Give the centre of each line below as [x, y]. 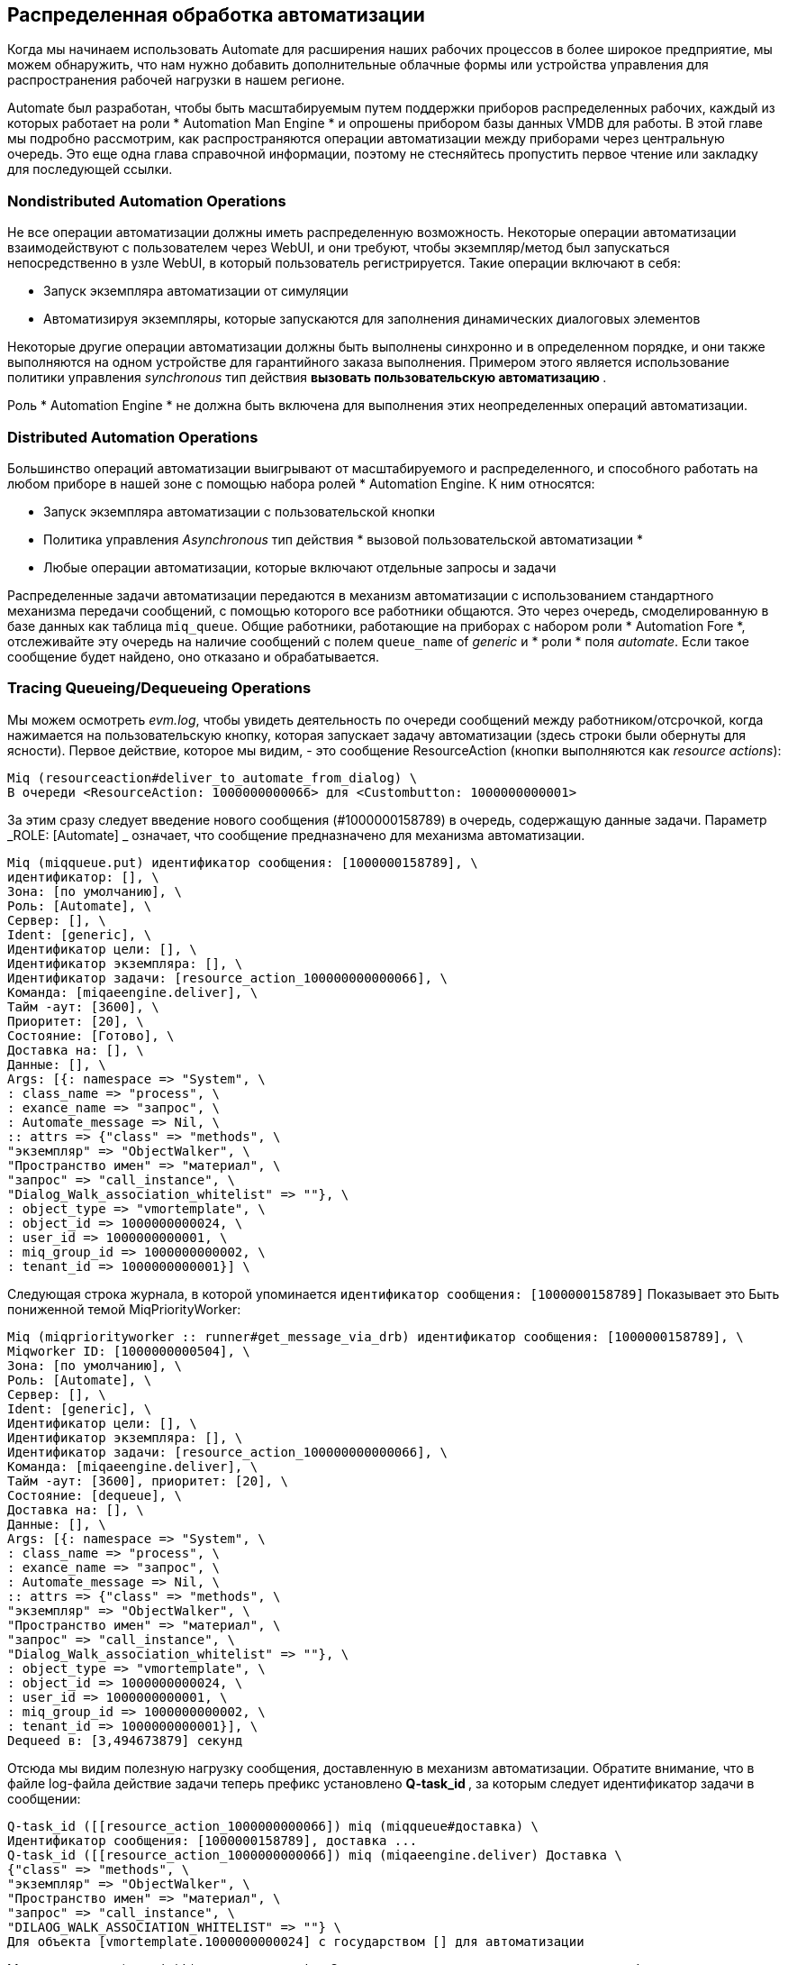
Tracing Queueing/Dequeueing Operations [159, 688]
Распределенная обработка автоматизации [216, 15]
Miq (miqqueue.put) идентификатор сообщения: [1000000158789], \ [243, 862]
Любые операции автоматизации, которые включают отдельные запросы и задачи [300, 567]
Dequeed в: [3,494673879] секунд [125, 1740]
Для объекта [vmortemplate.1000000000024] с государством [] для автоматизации [296, 1941]
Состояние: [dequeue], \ [95, 1495]
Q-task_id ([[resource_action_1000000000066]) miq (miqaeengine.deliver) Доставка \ [315, 1855]
